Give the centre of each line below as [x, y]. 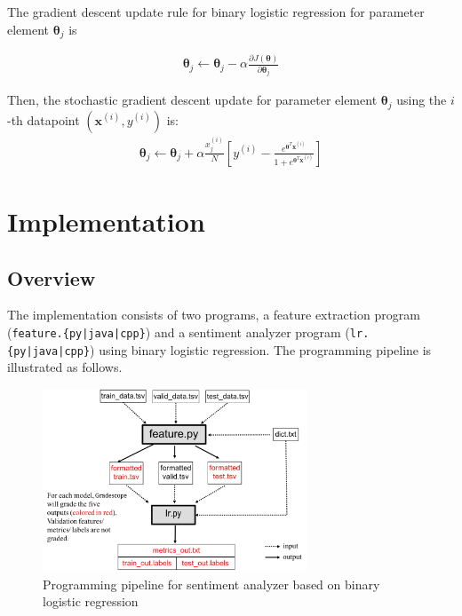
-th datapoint [44, 119]
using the [422, 100]
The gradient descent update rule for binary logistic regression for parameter [216, 12]
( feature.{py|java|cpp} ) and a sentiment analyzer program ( [179, 332]
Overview [52, 277]
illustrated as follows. [65, 367]
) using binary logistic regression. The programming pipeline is [261, 349]
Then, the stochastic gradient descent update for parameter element [192, 100]
